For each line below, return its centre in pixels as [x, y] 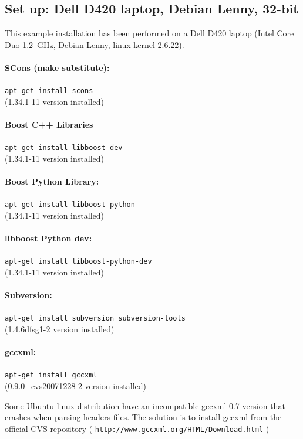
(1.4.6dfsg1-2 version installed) [60, 329]
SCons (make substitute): [57, 67]
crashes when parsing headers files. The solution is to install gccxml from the [143, 417]
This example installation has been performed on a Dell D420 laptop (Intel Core [149, 33]
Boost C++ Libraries [49, 125]
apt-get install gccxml [51, 375]
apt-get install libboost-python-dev [78, 262]
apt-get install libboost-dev [64, 148]
